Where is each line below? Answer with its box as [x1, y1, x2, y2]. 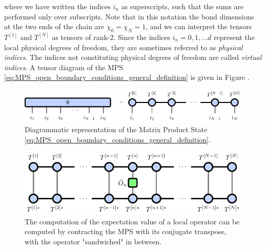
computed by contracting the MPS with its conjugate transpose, [25, 226, 227, 237]
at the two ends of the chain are [4, 21, 105, 32]
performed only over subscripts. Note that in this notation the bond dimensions [4, 11, 254, 22]
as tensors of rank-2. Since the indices [52, 31, 171, 42]
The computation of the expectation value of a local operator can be [25, 216, 240, 226]
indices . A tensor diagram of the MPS [4, 61, 124, 72]
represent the [213, 31, 255, 42]
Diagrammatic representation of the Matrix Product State [25, 124, 208, 135]
